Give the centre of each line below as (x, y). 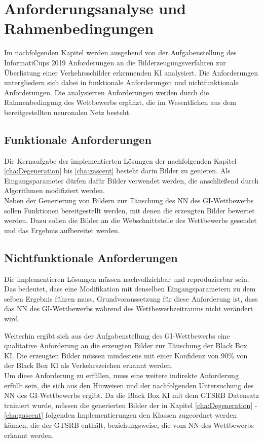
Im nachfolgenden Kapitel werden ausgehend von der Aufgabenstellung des (120, 52)
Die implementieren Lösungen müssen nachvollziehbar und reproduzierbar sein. (127, 279)
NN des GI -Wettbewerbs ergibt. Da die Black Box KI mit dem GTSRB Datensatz (131, 395)
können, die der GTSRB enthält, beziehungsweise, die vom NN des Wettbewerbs (129, 425)
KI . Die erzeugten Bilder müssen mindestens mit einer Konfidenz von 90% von (126, 355)
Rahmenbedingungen (79, 28)
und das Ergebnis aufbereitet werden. (62, 230)
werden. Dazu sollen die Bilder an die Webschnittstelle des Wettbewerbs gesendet (130, 220)
